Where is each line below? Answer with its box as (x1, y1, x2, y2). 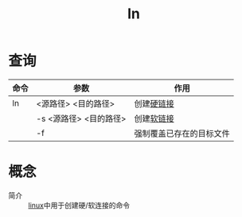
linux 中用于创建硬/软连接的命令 (28, 200, 131, 210)
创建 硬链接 (134, 98, 174, 109)
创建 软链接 (134, 113, 174, 124)
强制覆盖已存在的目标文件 (134, 128, 230, 139)
